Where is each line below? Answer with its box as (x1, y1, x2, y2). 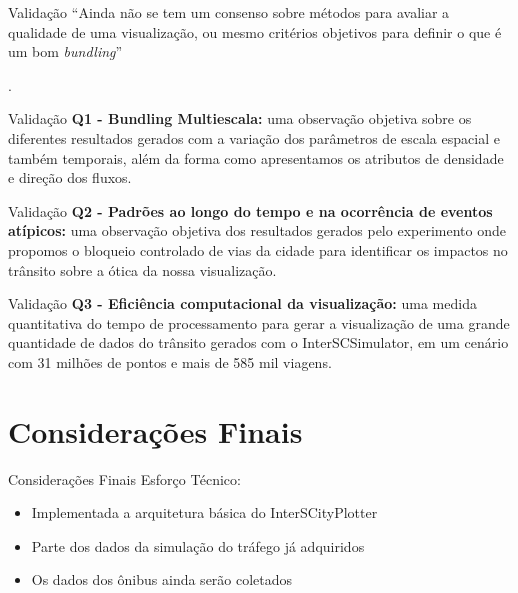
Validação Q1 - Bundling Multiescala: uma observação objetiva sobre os (8, 108, 472, 129)
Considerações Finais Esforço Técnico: (8, 468, 241, 489)
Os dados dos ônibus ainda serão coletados (31, 569, 293, 590)
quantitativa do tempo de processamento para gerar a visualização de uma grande (8, 312, 510, 333)
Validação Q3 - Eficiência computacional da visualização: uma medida (8, 293, 477, 314)
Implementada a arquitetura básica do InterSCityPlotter (31, 502, 378, 523)
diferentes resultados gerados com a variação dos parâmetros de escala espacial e (8, 127, 500, 148)
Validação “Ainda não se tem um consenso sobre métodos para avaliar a (8, 2, 450, 22)
